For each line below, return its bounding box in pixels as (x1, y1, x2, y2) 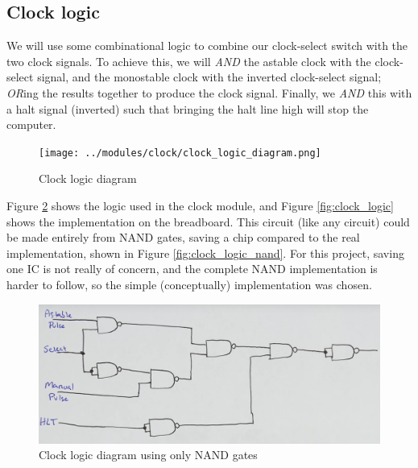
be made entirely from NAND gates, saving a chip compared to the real (6, 229, 360, 246)
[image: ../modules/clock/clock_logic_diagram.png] (39, 147, 321, 159)
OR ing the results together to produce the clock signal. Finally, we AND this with (6, 84, 412, 101)
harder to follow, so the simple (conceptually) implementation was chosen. (6, 275, 372, 292)
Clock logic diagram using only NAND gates (39, 446, 258, 463)
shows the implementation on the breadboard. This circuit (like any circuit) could (6, 213, 410, 230)
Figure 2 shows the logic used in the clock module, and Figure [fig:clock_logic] (6, 197, 394, 214)
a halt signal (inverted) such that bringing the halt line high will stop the (6, 100, 369, 117)
